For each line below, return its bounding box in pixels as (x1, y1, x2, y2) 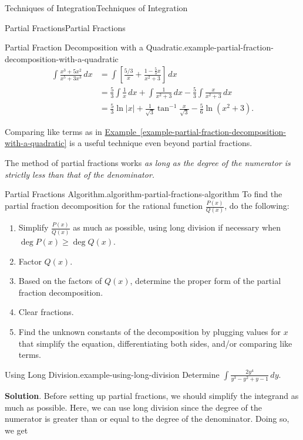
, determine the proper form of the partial (130, 275, 281, 287)
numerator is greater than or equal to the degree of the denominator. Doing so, (5, 412, 289, 425)
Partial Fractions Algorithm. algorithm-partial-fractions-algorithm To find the (5, 188, 282, 200)
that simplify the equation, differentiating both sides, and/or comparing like (18, 337, 292, 349)
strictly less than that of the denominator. (5, 168, 155, 180)
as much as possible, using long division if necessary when (73, 221, 281, 233)
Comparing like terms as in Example (5, 125, 137, 137)
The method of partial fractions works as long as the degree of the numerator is (5, 157, 291, 169)
